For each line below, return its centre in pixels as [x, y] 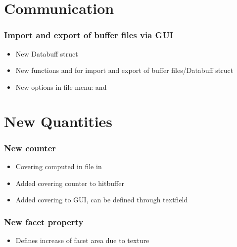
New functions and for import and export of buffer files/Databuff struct [124, 70]
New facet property [44, 221]
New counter [30, 148]
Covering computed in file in [59, 166]
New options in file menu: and [61, 87]
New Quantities [58, 121]
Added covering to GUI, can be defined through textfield [102, 200]
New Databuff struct [47, 53]
